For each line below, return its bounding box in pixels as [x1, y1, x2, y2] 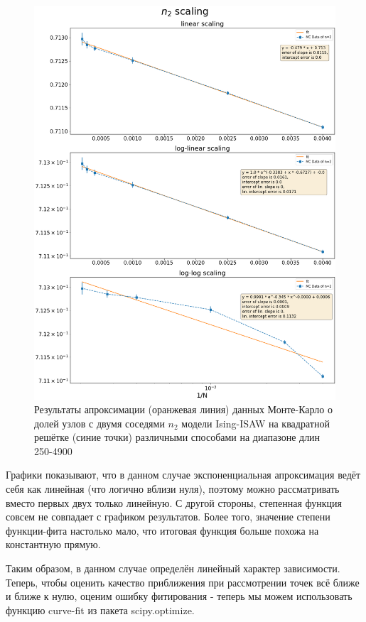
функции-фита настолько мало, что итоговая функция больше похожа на [6, 523, 319, 538]
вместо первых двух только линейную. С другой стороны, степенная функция [6, 495, 343, 510]
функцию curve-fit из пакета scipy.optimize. [6, 602, 195, 617]
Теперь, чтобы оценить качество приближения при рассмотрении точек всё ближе [6, 574, 360, 589]
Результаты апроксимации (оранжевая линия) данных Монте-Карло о [34, 402, 333, 417]
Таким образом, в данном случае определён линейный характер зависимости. [6, 561, 340, 576]
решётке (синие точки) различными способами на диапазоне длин [34, 430, 321, 444]
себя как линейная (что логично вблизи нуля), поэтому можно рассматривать [6, 481, 340, 496]
